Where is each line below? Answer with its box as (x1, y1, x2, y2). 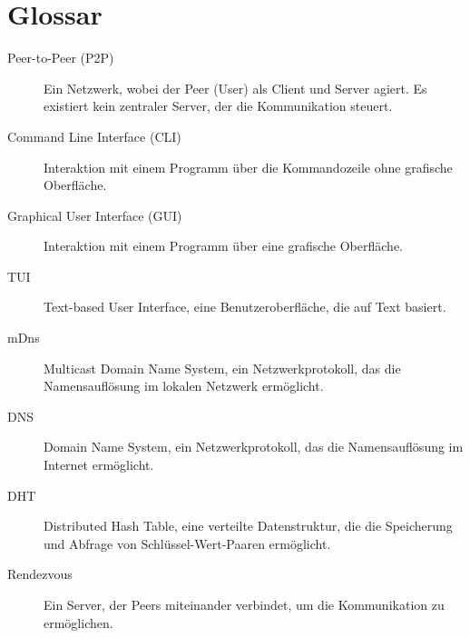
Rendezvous (7, 564, 73, 583)
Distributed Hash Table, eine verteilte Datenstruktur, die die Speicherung (44, 516, 453, 535)
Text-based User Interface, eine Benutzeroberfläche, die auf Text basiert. (44, 297, 446, 316)
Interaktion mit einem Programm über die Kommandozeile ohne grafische (44, 157, 453, 176)
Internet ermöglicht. (44, 455, 154, 474)
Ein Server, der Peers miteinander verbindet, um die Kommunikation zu (44, 595, 445, 613)
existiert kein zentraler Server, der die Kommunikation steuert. (44, 96, 393, 115)
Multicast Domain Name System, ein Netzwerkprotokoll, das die (44, 358, 401, 377)
